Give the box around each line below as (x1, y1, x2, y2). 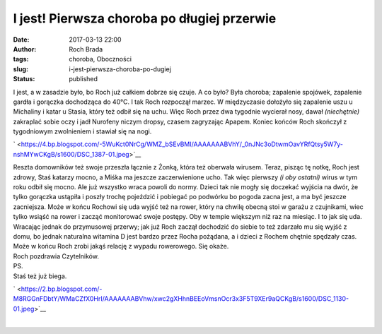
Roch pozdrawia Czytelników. (13, 251, 99, 261)
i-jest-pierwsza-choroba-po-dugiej (69, 64, 171, 73)
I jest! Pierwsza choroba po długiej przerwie (13, 11, 277, 26)
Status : (13, 75, 35, 83)
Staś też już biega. (13, 272, 67, 280)
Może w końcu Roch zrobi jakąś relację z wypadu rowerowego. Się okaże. (13, 242, 229, 251)
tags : (13, 55, 29, 64)
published (69, 75, 98, 83)
